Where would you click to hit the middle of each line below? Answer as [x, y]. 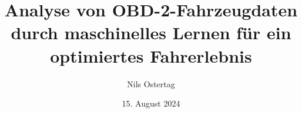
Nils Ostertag [151, 83]
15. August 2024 [151, 103]
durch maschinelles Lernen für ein [151, 32]
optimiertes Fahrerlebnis [151, 55]
